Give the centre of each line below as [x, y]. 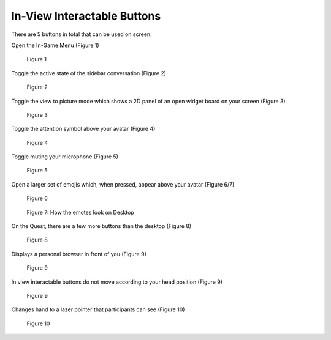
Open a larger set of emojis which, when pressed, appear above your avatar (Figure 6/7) [123, 184]
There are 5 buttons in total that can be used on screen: [82, 34]
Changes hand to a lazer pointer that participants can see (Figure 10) [98, 309]
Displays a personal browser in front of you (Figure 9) [79, 254]
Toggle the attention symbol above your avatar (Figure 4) [83, 129]
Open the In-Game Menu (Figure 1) [55, 45]
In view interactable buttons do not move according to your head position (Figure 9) [117, 282]
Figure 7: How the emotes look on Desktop [80, 212]
